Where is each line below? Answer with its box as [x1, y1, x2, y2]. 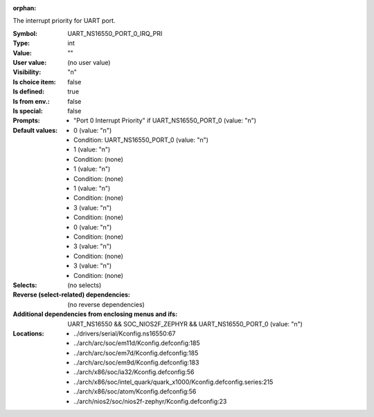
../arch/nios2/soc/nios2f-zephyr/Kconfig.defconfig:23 [73, 397, 227, 405]
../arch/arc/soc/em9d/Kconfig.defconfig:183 [73, 358, 199, 367]
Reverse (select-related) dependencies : [12, 290, 131, 299]
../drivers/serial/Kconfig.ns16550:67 [73, 329, 176, 337]
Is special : [12, 106, 43, 115]
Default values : [12, 126, 58, 134]
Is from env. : [12, 97, 50, 105]
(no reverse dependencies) [67, 300, 145, 308]
